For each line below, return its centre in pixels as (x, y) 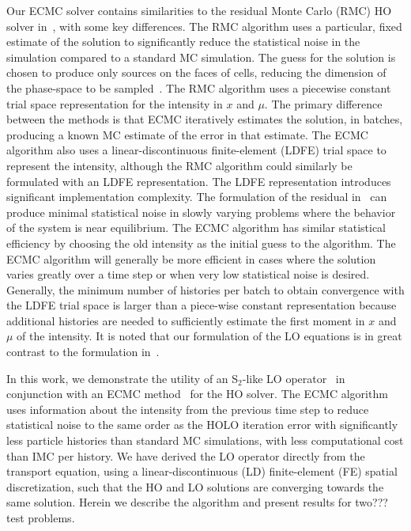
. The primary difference (323, 103)
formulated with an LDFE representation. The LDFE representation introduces (199, 181)
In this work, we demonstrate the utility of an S (123, 378)
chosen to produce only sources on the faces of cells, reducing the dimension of (196, 72)
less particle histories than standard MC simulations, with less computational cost (205, 440)
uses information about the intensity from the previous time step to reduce (188, 409)
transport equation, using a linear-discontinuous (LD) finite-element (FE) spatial (202, 471)
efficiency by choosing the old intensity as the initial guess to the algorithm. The (201, 243)
